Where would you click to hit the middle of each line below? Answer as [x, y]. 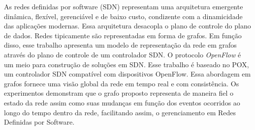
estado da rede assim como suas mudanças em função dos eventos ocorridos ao [122, 102]
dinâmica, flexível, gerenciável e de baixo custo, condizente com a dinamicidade [123, 16]
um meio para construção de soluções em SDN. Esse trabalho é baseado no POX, [127, 64]
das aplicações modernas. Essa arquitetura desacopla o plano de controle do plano [127, 26]
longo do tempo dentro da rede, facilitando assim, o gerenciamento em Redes [120, 112]
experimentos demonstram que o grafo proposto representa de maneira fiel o [119, 93]
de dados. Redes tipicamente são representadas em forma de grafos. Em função [123, 35]
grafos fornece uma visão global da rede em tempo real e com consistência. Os [122, 83]
